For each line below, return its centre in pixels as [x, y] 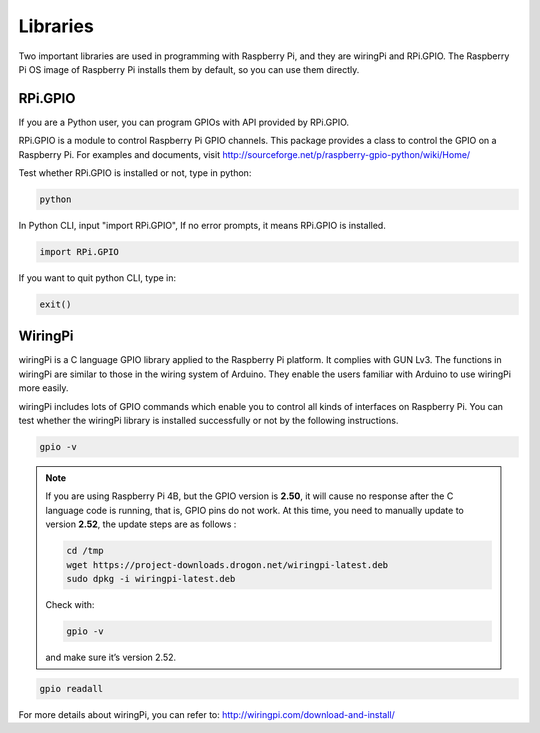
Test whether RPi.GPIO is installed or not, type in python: [135, 173]
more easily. [43, 388]
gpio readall [71, 688]
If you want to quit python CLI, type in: [97, 277]
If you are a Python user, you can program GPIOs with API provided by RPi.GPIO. [184, 122]
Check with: [70, 604]
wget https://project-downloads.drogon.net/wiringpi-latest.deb [227, 564]
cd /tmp [85, 551]
